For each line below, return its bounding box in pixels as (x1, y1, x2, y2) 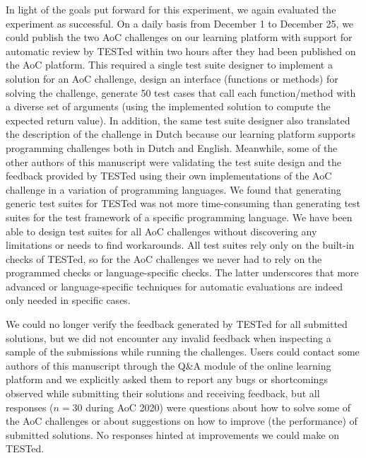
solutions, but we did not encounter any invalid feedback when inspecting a (6, 330, 331, 345)
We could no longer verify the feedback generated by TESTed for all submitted (6, 317, 348, 331)
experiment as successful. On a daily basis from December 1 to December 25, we (6, 16, 354, 30)
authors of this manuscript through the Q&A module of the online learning (6, 358, 331, 372)
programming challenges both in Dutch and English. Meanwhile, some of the (6, 140, 338, 155)
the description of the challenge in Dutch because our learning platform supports (6, 127, 356, 141)
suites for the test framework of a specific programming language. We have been (6, 209, 353, 224)
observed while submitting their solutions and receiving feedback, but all (6, 386, 320, 401)
